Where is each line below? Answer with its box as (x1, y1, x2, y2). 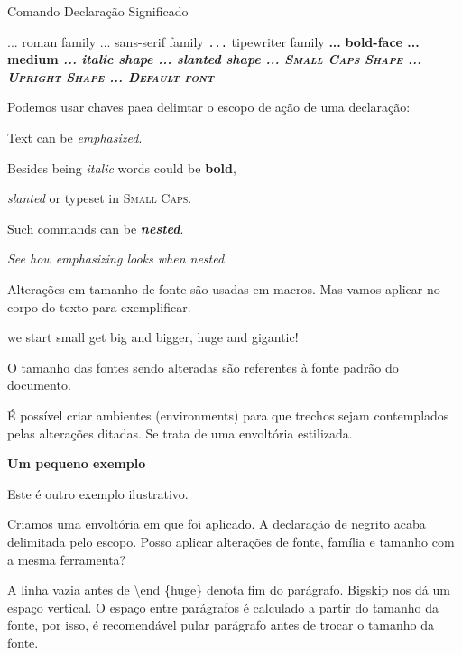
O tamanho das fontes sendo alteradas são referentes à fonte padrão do (7, 357, 399, 376)
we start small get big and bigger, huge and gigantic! (7, 327, 299, 346)
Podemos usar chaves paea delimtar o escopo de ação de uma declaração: (7, 97, 411, 116)
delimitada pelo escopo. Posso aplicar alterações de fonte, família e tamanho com (7, 531, 455, 550)
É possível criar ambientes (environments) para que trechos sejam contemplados (7, 405, 449, 424)
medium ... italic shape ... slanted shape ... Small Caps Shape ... (7, 50, 421, 69)
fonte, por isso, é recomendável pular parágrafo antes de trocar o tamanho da (7, 615, 435, 634)
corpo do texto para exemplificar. (7, 297, 191, 316)
